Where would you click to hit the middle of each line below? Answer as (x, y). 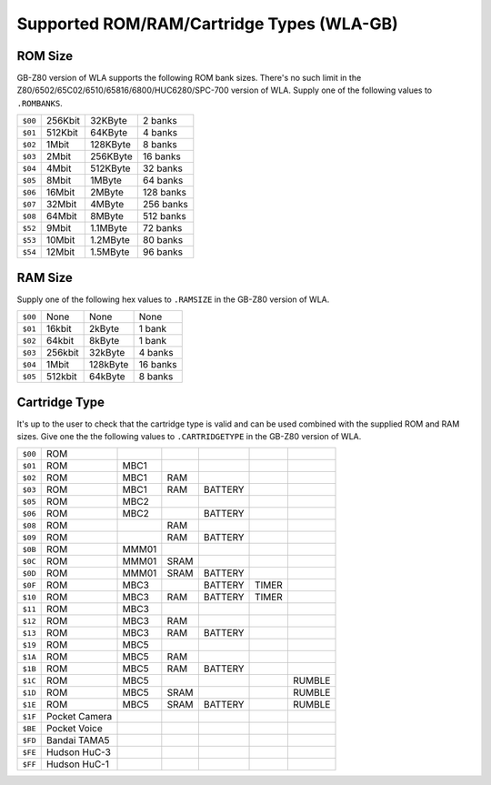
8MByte (107, 216)
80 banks (163, 240)
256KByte (111, 156)
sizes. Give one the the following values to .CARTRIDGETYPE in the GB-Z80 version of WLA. (189, 437)
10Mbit (60, 240)
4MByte (107, 205)
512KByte (110, 168)
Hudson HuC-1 (77, 764)
